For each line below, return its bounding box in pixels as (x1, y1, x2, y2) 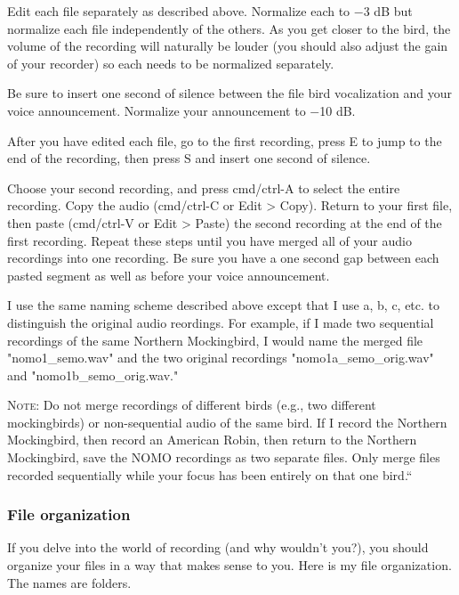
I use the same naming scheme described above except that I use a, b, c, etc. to (7, 296, 440, 314)
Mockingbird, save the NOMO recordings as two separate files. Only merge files (7, 448, 440, 467)
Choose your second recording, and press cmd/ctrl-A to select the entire (7, 178, 400, 197)
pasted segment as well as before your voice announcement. (7, 265, 330, 284)
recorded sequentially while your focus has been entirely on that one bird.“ (7, 465, 413, 484)
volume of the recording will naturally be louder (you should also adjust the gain (7, 37, 448, 55)
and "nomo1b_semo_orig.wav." (7, 365, 179, 384)
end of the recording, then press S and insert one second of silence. (7, 149, 371, 167)
